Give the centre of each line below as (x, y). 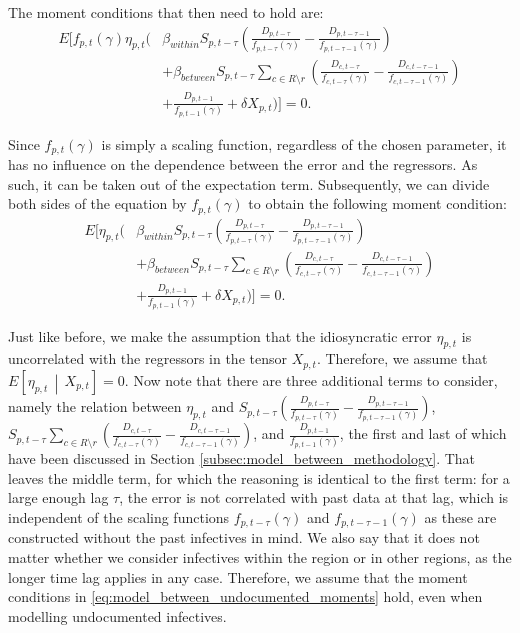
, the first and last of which (423, 433)
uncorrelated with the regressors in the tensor (147, 358)
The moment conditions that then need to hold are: (166, 12)
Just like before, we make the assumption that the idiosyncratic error (220, 335)
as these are (460, 516)
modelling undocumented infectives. (117, 615)
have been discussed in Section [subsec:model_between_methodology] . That (242, 458)
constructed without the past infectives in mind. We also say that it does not (244, 537)
